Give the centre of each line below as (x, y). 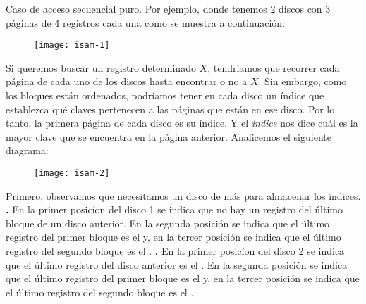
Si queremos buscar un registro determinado (101, 67)
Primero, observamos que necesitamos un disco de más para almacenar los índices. (183, 195)
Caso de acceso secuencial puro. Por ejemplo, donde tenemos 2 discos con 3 (168, 8)
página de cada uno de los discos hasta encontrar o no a (127, 81)
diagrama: (27, 150)
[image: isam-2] (72, 173)
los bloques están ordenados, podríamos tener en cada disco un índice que (165, 95)
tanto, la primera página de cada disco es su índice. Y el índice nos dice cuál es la (182, 123)
